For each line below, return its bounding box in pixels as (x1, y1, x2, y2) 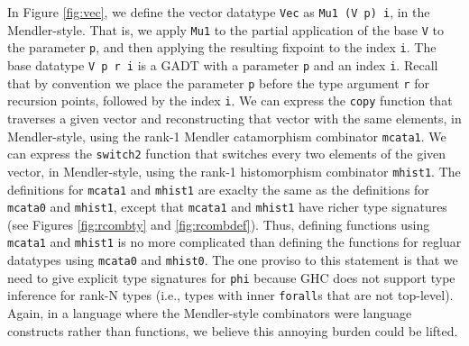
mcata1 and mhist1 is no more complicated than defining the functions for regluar (7, 232, 462, 251)
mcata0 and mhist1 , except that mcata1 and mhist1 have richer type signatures (7, 197, 447, 216)
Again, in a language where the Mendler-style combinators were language (7, 304, 412, 323)
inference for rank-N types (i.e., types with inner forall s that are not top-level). (7, 286, 454, 305)
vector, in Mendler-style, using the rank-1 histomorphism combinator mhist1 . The (7, 161, 461, 180)
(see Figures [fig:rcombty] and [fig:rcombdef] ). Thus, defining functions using (7, 214, 430, 233)
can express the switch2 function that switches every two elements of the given (7, 144, 446, 163)
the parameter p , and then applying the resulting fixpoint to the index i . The (7, 38, 437, 57)
